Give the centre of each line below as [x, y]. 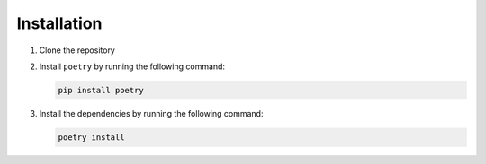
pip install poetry [101, 90]
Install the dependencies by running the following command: [151, 113]
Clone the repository [77, 50]
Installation [59, 23]
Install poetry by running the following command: [132, 66]
